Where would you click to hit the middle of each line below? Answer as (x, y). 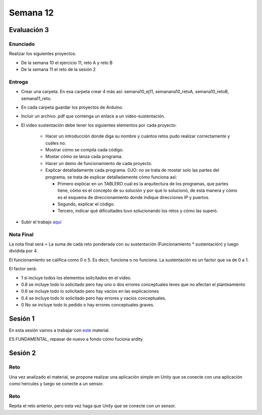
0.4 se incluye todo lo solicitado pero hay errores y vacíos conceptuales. (94, 298)
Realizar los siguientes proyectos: (42, 54)
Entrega (18, 82)
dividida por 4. (24, 251)
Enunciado (22, 44)
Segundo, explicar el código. (86, 204)
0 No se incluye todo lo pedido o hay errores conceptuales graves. (88, 305)
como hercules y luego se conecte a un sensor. (56, 383)
